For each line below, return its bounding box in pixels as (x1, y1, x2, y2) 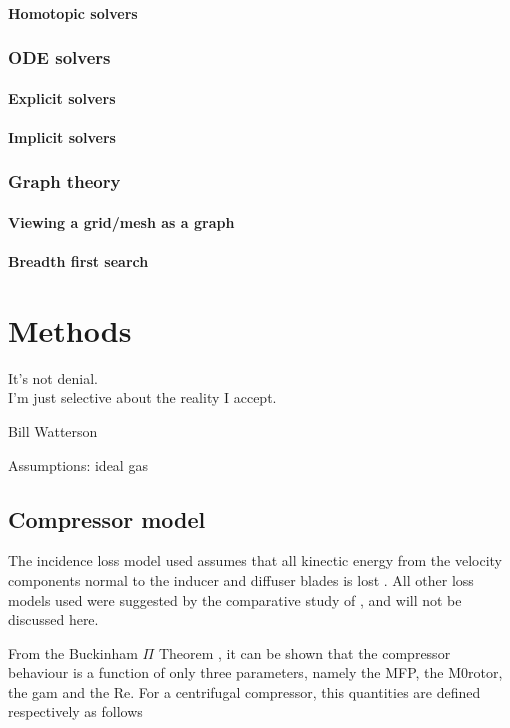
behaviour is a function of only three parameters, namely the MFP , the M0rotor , (8, 662, 503, 683)
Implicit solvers (8, 126, 116, 147)
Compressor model (8, 503, 206, 534)
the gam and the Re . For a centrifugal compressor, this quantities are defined (8, 681, 481, 702)
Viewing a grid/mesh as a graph (8, 211, 235, 232)
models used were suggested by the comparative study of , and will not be (8, 589, 462, 610)
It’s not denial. (8, 367, 98, 388)
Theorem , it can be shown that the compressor (158, 642, 451, 663)
